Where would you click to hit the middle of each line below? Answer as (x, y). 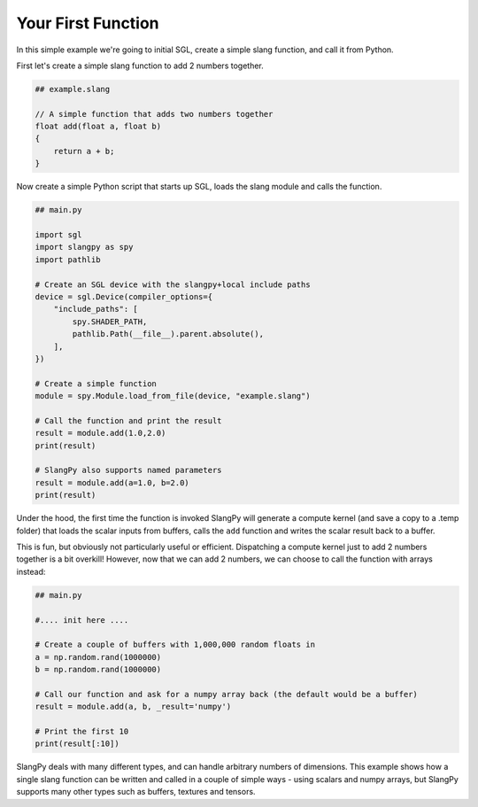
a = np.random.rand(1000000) (98, 657)
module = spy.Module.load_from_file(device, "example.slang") (173, 396)
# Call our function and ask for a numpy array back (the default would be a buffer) (226, 694)
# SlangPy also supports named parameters (128, 470)
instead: (31, 571)
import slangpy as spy (84, 247)
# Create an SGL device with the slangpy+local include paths (173, 284)
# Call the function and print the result (128, 420)
